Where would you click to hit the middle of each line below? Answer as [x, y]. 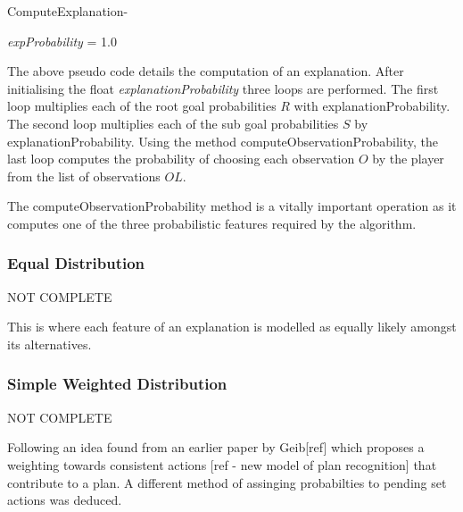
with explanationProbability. [372, 106]
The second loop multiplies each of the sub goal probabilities [173, 123]
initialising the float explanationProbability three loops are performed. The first [223, 88]
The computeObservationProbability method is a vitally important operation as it [232, 206]
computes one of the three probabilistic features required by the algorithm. [212, 223]
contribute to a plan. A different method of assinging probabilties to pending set [227, 482]
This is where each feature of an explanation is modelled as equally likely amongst [232, 327]
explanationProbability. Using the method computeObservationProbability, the [223, 141]
